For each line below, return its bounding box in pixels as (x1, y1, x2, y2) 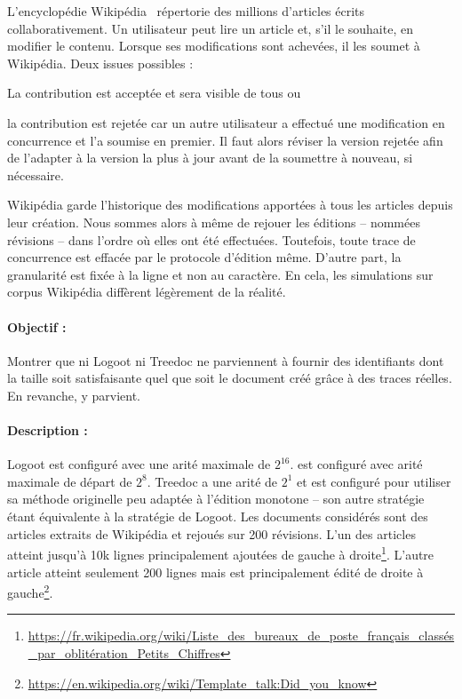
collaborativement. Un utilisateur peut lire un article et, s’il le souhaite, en (7, 19, 413, 37)
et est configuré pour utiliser (297, 472, 451, 490)
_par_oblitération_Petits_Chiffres (28, 643, 220, 662)
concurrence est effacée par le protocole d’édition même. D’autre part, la (7, 248, 402, 266)
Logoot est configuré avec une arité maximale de (7, 455, 271, 473)
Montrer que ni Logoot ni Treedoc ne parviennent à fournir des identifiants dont (7, 351, 444, 369)
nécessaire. (7, 165, 64, 184)
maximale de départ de (7, 472, 132, 490)
